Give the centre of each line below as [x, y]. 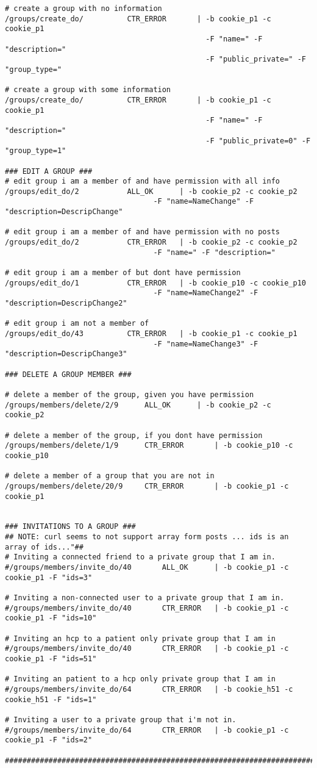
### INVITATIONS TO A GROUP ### [70, 527]
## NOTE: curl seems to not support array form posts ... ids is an [147, 537]
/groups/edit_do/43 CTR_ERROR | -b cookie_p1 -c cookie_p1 [151, 334]
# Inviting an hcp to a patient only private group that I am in [140, 638]
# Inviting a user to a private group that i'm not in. [121, 720]
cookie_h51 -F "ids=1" [51, 699]
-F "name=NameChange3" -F [206, 344]
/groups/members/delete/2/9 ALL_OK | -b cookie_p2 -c [138, 405]
